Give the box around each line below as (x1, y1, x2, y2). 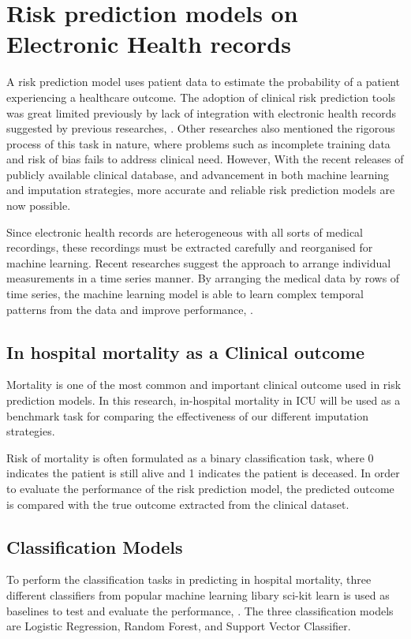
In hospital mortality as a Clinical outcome (6, 339, 364, 364)
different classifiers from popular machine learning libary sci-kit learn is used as (6, 586, 390, 603)
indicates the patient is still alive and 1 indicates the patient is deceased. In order (6, 465, 400, 481)
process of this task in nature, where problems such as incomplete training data (6, 135, 390, 151)
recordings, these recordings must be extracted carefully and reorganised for (6, 239, 373, 256)
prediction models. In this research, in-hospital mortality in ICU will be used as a (6, 392, 401, 409)
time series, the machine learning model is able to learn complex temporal (6, 286, 364, 302)
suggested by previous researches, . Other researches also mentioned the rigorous (6, 120, 395, 136)
